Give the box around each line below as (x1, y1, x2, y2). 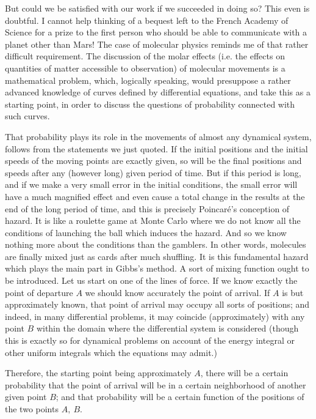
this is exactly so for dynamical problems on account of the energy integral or (5, 334, 295, 347)
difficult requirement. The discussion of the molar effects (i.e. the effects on (5, 50, 285, 62)
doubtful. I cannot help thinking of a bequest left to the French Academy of (5, 13, 289, 26)
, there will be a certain (200, 366, 289, 379)
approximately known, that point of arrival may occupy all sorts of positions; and (5, 298, 310, 311)
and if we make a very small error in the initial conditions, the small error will (5, 178, 298, 191)
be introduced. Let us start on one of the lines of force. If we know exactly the (5, 274, 298, 287)
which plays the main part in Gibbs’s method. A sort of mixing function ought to (5, 262, 309, 275)
